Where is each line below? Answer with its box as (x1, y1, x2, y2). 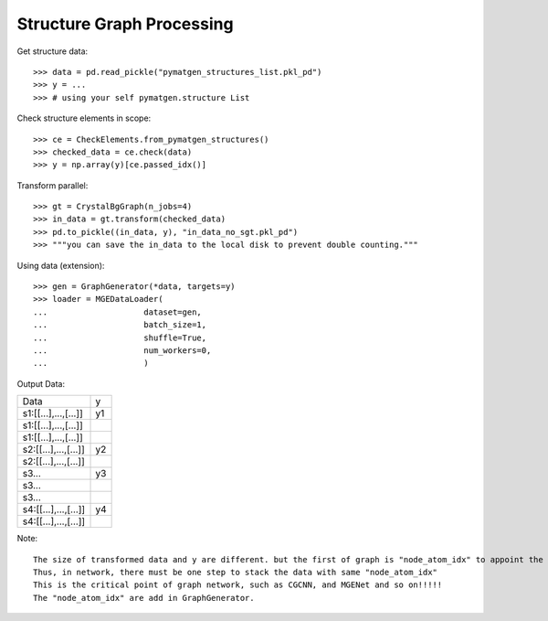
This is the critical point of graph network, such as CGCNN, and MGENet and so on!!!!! (33, 580, 443, 590)
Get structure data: (16, 46, 89, 57)
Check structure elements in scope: (16, 112, 152, 123)
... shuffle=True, (33, 332, 207, 343)
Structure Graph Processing (16, 14, 234, 34)
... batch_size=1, (33, 320, 207, 330)
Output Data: (16, 378, 66, 389)
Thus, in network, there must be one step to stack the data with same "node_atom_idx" (33, 567, 438, 577)
